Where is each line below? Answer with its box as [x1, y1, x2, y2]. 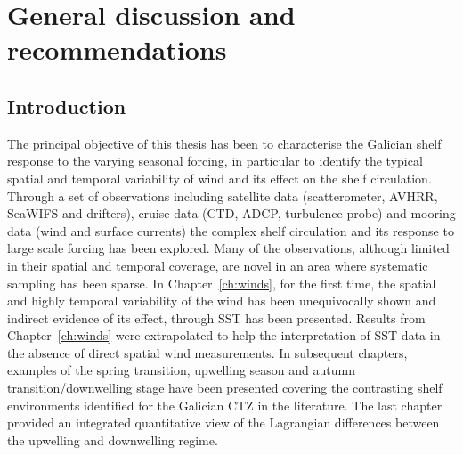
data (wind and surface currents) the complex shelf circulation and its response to [7, 221, 454, 240]
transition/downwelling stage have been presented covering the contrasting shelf [7, 378, 443, 397]
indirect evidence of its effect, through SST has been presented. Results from [7, 308, 426, 327]
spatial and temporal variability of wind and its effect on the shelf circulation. [7, 168, 432, 187]
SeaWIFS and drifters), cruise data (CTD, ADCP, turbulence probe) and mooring [7, 204, 456, 223]
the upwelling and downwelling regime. [7, 430, 218, 449]
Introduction [7, 92, 126, 119]
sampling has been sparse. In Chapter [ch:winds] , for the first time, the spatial [7, 273, 436, 292]
